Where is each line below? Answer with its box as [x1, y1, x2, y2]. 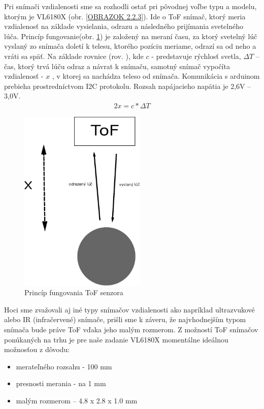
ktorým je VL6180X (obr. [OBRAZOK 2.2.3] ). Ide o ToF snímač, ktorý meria [4, 11, 246, 21]
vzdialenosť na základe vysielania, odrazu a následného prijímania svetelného [4, 21, 243, 32]
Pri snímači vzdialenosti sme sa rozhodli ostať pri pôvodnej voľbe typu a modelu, [4, 1, 257, 11]
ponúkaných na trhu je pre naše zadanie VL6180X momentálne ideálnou [4, 334, 228, 344]
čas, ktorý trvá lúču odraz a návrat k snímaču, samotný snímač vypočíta [4, 60, 230, 71]
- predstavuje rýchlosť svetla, [151, 50, 241, 61]
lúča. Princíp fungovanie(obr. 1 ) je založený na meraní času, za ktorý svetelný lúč [4, 30, 257, 41]
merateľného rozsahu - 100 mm [16, 361, 112, 371]
